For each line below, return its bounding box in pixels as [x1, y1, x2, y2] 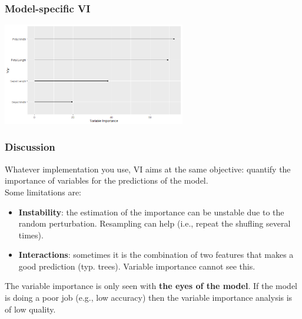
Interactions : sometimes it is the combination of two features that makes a [18, 248, 294, 261]
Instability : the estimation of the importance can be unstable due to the [18, 205, 284, 218]
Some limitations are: [5, 185, 82, 198]
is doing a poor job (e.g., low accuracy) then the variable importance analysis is [5, 291, 293, 304]
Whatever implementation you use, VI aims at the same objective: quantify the [5, 162, 291, 175]
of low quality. [5, 303, 56, 315]
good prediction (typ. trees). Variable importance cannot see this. [18, 260, 255, 272]
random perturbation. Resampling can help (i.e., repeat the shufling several [18, 217, 291, 230]
